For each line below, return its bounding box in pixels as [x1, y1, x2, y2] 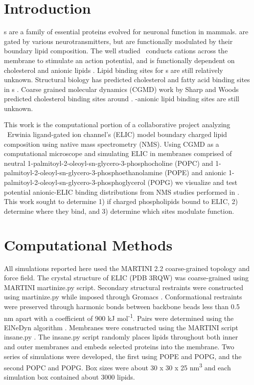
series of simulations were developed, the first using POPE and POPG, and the [4, 351, 242, 361]
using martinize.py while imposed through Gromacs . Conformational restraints [4, 292, 242, 302]
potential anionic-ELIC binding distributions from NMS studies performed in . [4, 186, 239, 197]
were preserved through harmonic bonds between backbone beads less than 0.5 [4, 301, 240, 311]
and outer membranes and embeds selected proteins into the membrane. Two [4, 341, 234, 351]
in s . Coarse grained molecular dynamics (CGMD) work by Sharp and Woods [4, 84, 239, 94]
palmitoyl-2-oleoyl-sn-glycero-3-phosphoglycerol [4, 177, 145, 187]
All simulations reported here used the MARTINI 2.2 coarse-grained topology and [4, 263, 250, 273]
